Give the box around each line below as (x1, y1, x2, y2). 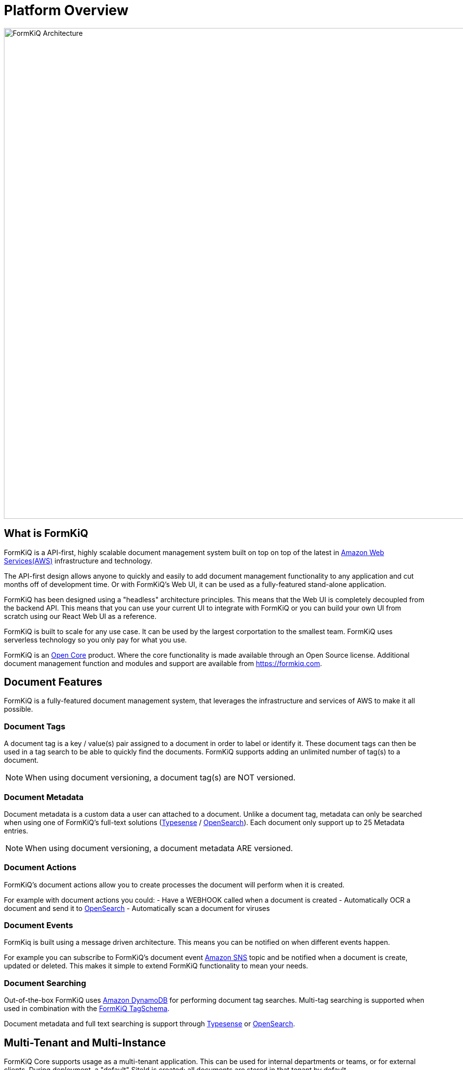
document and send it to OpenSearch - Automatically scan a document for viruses (4, 904, 270, 912)
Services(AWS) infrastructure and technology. (4, 556, 153, 565)
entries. (4, 826, 28, 835)
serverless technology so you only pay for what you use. (4, 635, 187, 644)
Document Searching (4, 978, 86, 988)
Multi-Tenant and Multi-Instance (4, 1036, 166, 1049)
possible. (4, 705, 33, 714)
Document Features (4, 676, 103, 689)
